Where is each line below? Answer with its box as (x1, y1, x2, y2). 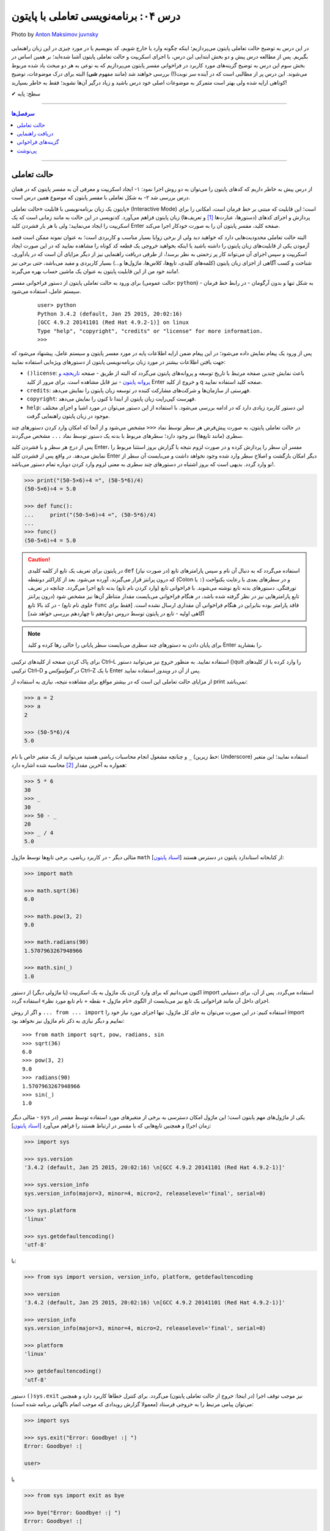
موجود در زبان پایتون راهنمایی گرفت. (26, 412, 110, 419)
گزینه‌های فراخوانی (16, 138, 59, 146)
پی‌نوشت (16, 147, 37, 154)
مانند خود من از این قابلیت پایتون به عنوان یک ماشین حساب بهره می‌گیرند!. (11, 268, 180, 275)
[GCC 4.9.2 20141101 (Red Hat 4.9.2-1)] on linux (37, 319, 189, 326)
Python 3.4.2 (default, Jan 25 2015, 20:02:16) (37, 310, 183, 317)
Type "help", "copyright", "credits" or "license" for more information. (37, 328, 263, 334)
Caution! (28, 555, 51, 563)
